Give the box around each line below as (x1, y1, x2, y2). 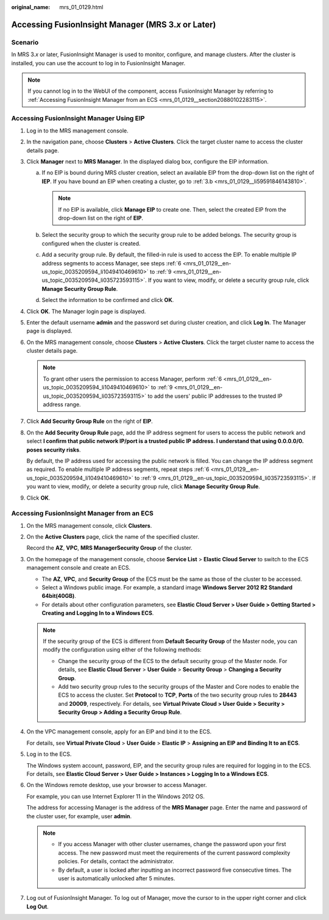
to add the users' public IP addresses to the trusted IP (147, 392, 283, 400)
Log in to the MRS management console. (26, 127, 129, 134)
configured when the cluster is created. (41, 240, 141, 247)
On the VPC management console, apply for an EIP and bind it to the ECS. (26, 728, 212, 735)
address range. (43, 401, 82, 408)
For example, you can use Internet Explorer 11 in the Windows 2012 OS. (26, 792, 205, 800)
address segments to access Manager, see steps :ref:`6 (41, 259, 182, 267)
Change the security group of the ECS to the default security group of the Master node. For (58, 657, 288, 664)
